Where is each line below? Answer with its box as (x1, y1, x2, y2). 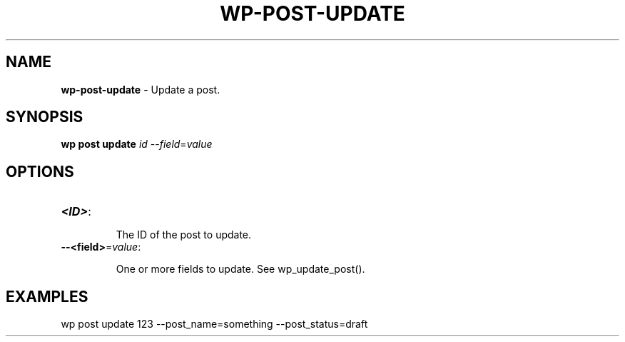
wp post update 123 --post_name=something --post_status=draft (61, 318, 368, 331)
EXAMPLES (6, 287, 88, 306)
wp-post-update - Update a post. (61, 83, 220, 96)
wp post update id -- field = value (61, 138, 213, 151)
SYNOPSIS (6, 108, 83, 126)
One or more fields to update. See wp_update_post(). (116, 263, 365, 276)
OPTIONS (6, 162, 74, 181)
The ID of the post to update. (116, 228, 252, 241)
